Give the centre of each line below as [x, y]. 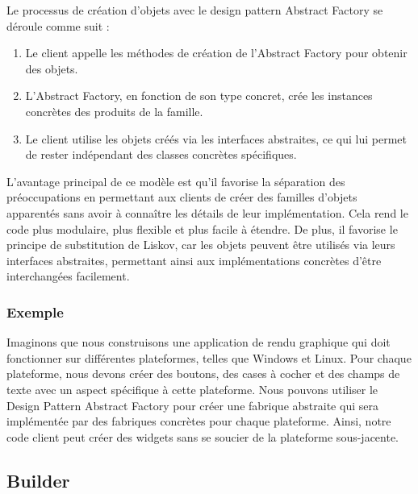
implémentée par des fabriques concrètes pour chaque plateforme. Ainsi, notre [199, 421]
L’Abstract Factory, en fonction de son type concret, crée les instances [199, 95]
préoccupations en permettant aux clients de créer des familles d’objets [182, 197]
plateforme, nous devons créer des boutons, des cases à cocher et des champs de [203, 374]
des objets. [52, 68]
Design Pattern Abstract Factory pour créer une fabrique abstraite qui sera [192, 405]
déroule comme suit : [58, 25]
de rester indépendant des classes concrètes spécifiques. [161, 154]
